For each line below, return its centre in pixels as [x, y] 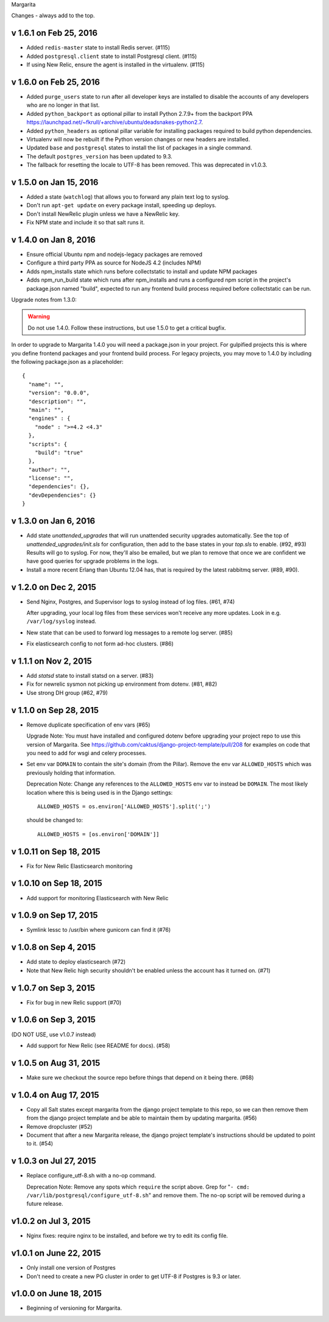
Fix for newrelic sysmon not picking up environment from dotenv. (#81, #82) [122, 684]
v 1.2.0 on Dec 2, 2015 [54, 587]
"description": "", [57, 401]
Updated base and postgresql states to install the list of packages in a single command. [139, 148]
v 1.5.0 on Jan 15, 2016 [55, 182]
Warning [39, 316]
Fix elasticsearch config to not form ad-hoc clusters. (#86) [100, 644]
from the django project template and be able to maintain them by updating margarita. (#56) [142, 1118]
